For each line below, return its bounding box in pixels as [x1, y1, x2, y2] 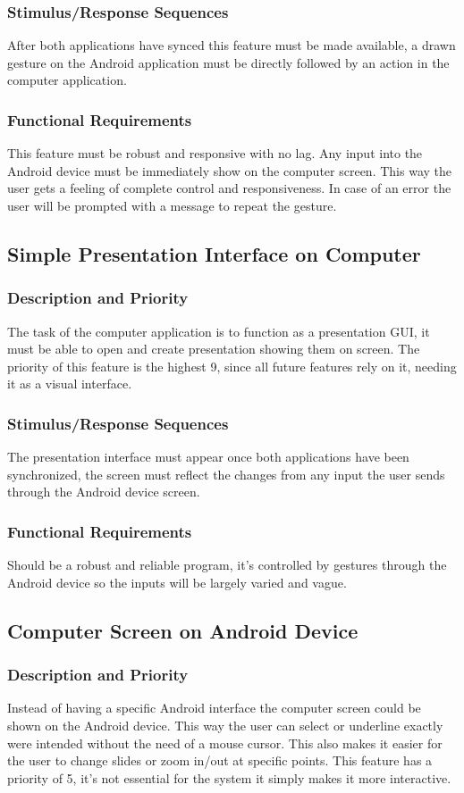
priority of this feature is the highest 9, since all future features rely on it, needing [7, 356, 457, 375]
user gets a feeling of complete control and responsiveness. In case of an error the [7, 179, 451, 197]
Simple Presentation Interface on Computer [7, 239, 421, 267]
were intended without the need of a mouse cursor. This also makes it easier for [7, 733, 443, 752]
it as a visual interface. [7, 374, 132, 393]
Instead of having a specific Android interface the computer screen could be [7, 698, 421, 717]
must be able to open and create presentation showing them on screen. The [7, 339, 420, 358]
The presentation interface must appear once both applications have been [7, 447, 409, 466]
